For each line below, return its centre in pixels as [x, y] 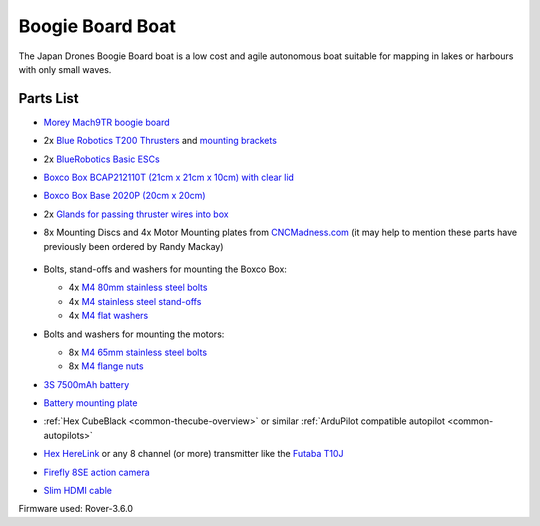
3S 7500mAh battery [86, 384]
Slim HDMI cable [77, 491]
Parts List [48, 98]
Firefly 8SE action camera [96, 472]
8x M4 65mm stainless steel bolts [138, 352]
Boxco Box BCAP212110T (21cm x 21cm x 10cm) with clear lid [169, 177]
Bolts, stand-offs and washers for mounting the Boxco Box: [165, 269]
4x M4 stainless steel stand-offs [135, 301]
